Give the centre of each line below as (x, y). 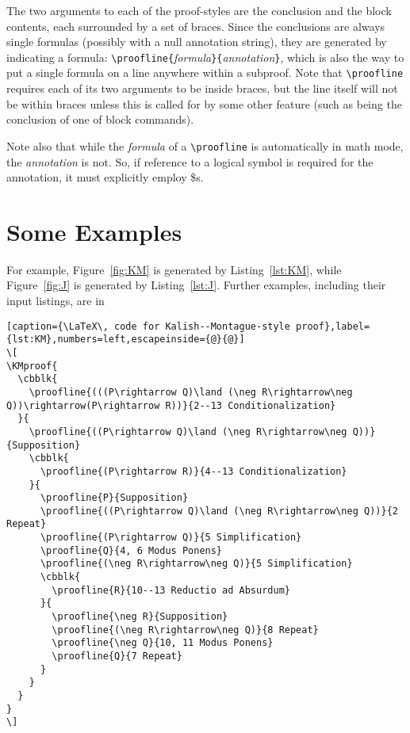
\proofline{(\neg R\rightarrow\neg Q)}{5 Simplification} (196, 564)
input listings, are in (56, 301)
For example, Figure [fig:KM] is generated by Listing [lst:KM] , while (174, 269)
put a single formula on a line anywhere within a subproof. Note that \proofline (205, 73)
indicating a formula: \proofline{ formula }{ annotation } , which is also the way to (205, 57)
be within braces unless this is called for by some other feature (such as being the (204, 103)
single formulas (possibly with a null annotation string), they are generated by (197, 42)
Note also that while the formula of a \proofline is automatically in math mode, (205, 145)
